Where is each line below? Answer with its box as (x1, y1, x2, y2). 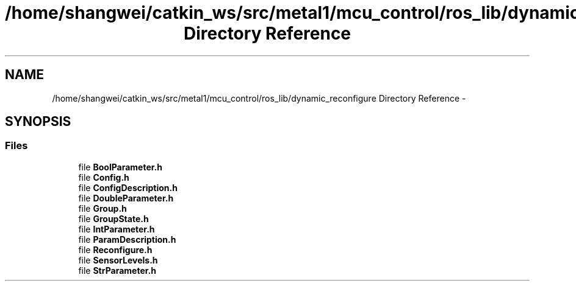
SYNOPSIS (5, 114, 71, 130)
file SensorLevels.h (78, 254, 158, 265)
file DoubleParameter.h (78, 192, 174, 203)
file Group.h (78, 203, 127, 214)
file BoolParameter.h (78, 161, 163, 172)
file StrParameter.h (78, 265, 156, 276)
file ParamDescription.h (78, 234, 176, 245)
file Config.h (78, 172, 129, 183)
